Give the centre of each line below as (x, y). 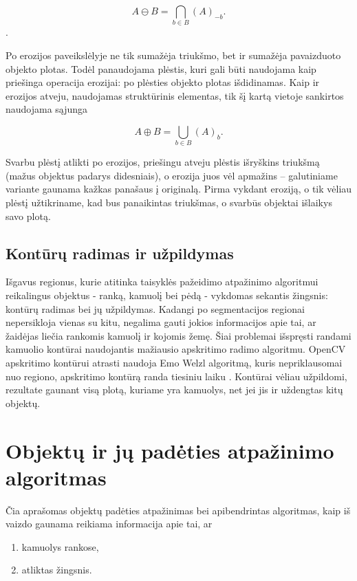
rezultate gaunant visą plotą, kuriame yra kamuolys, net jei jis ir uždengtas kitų (174, 390)
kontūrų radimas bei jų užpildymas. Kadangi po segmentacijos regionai (155, 308)
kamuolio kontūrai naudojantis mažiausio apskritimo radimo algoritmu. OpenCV (176, 349)
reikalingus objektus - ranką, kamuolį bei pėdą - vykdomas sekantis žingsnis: (167, 295)
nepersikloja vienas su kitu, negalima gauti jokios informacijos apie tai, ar (161, 322)
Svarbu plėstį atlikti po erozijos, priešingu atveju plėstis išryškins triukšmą (163, 162)
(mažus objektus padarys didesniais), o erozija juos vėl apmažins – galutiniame (172, 175)
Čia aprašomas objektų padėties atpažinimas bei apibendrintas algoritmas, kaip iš (178, 510)
